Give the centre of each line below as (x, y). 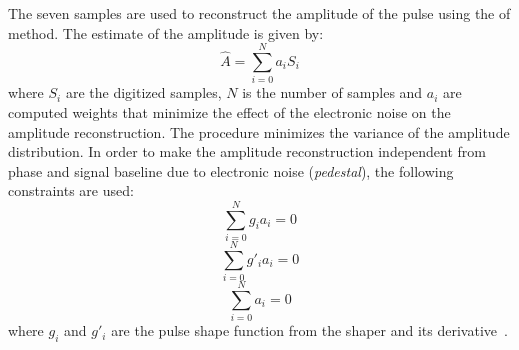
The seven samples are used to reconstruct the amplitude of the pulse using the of (259, 13)
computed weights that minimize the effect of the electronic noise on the (229, 111)
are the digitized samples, (143, 92)
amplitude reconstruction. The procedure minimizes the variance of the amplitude (259, 131)
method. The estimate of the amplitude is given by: (166, 32)
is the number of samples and (332, 92)
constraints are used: (71, 190)
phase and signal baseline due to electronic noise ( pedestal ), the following (231, 170)
